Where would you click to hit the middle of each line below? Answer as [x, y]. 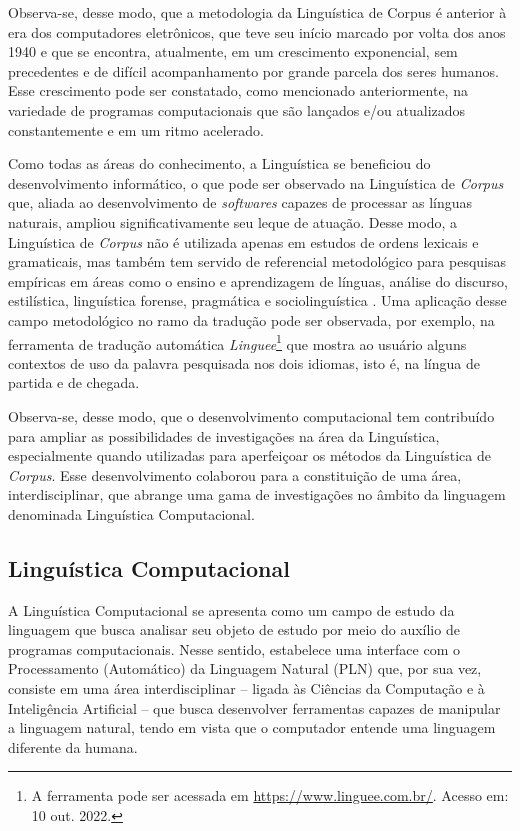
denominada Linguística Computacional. [131, 513]
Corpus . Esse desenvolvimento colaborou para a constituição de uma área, [235, 474]
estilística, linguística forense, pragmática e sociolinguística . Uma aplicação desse [257, 300]
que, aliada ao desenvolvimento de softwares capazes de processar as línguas [240, 202]
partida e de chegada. [74, 382]
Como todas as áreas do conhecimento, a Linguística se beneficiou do [219, 163]
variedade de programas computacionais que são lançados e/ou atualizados [237, 109]
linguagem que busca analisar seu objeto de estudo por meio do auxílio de [234, 629]
